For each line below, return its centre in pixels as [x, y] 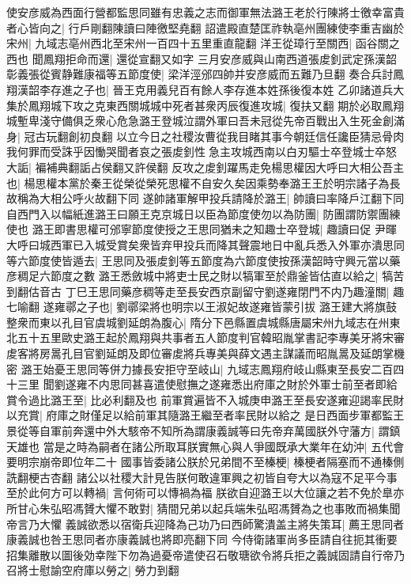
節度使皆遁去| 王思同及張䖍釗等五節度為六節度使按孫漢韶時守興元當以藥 [214, 260]
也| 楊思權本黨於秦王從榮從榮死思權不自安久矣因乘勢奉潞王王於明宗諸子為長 [204, 182]
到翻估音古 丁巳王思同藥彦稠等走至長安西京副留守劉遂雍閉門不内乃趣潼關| [198, 291]
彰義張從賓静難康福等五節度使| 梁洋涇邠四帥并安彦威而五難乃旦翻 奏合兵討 [200, 74]
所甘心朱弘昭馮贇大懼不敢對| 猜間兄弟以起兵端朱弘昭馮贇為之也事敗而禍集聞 [204, 508]
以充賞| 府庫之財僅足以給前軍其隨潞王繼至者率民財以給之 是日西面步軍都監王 [205, 415]
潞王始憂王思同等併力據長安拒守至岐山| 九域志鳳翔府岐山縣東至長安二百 [207, 368]
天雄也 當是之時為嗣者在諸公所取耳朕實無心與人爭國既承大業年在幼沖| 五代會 [205, 446]
